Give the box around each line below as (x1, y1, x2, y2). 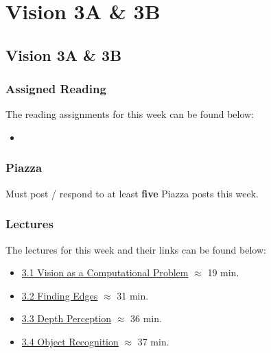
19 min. (207, 265, 239, 280)
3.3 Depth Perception (21, 311, 112, 326)
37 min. (137, 334, 169, 348)
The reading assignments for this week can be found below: (5, 107, 255, 121)
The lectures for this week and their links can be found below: (5, 242, 266, 256)
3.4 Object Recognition (21, 334, 119, 348)
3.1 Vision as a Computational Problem (21, 265, 189, 280)
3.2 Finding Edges (21, 288, 98, 302)
